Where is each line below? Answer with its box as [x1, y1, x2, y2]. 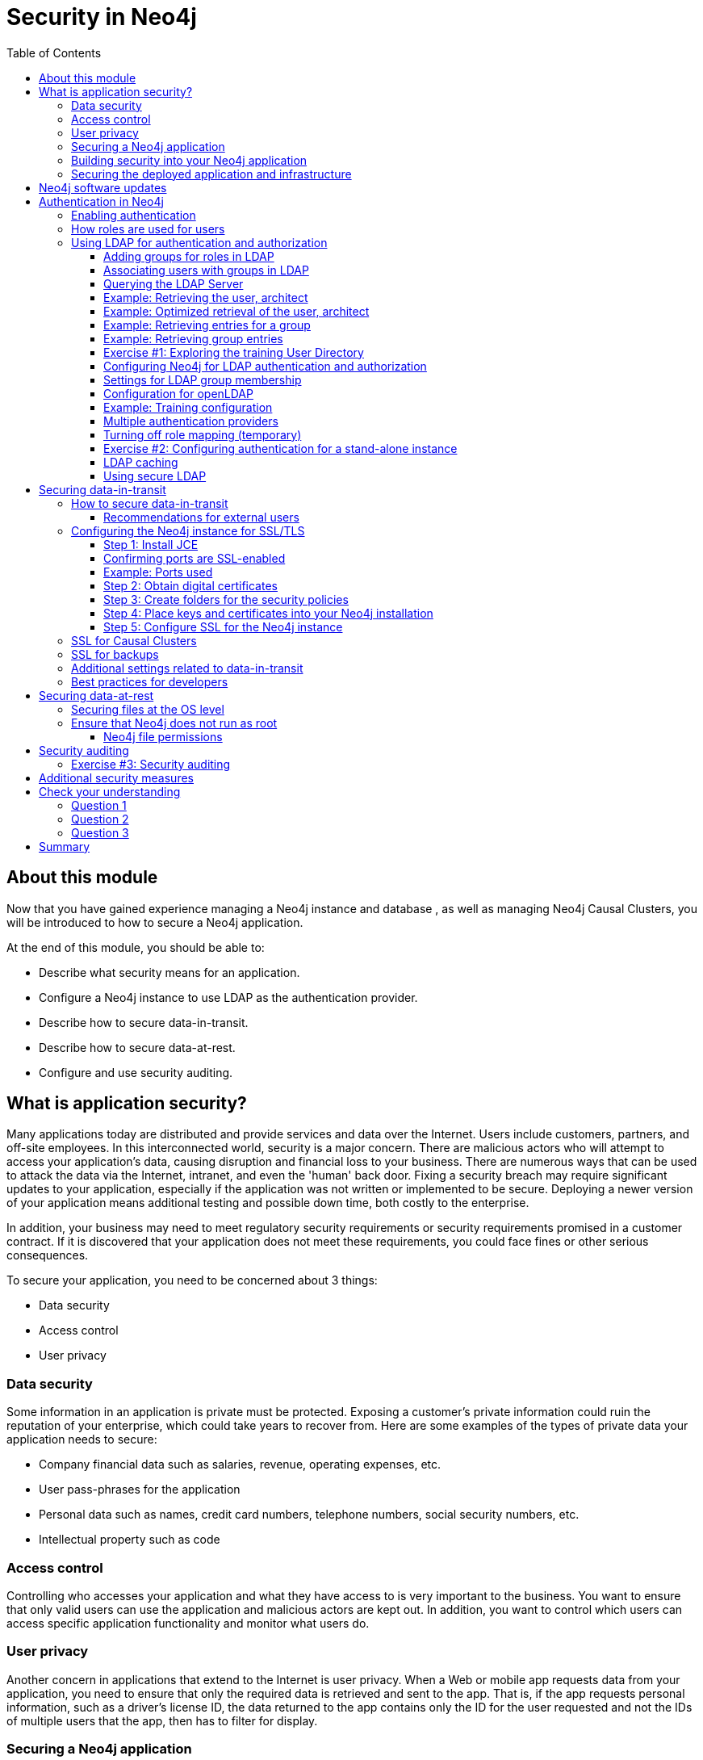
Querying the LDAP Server [103, 276, 244, 291]
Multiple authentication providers [103, 413, 278, 428]
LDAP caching [103, 455, 178, 469]
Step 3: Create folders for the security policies [103, 592, 349, 606]
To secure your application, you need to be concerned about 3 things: [6, 1273, 378, 1288]
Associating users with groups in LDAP [103, 262, 309, 277]
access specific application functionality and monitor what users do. [6, 1615, 370, 1630]
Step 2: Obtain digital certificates [103, 578, 278, 593]
